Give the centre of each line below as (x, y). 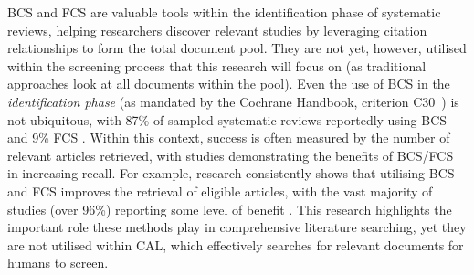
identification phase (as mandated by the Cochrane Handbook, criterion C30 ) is (233, 101)
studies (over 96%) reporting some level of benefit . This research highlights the (230, 209)
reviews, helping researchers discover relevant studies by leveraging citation (217, 30)
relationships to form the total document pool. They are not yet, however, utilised (237, 48)
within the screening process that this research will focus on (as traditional (217, 65)
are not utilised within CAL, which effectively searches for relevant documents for (236, 244)
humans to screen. (58, 263)
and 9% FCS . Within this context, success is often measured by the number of (229, 137)
